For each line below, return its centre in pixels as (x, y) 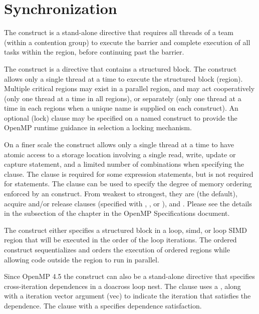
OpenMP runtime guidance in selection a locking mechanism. (98, 127)
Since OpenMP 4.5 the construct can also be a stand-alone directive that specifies (129, 276)
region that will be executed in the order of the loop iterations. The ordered (120, 240)
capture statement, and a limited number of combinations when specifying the (124, 164)
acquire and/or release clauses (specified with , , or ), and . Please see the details (128, 203)
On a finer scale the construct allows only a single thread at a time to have (119, 144)
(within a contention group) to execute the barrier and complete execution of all (127, 42)
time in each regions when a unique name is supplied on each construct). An (121, 108)
